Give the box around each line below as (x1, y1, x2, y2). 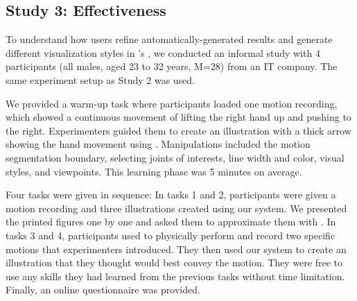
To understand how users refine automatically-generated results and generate (6, 32, 333, 46)
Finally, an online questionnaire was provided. (6, 282, 200, 297)
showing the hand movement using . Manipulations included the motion (6, 137, 311, 151)
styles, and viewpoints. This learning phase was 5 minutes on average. (6, 164, 302, 178)
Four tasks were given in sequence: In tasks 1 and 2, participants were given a (6, 187, 336, 202)
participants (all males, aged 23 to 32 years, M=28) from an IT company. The (6, 59, 338, 74)
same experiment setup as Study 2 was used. (6, 72, 195, 87)
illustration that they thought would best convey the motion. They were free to (6, 255, 342, 270)
